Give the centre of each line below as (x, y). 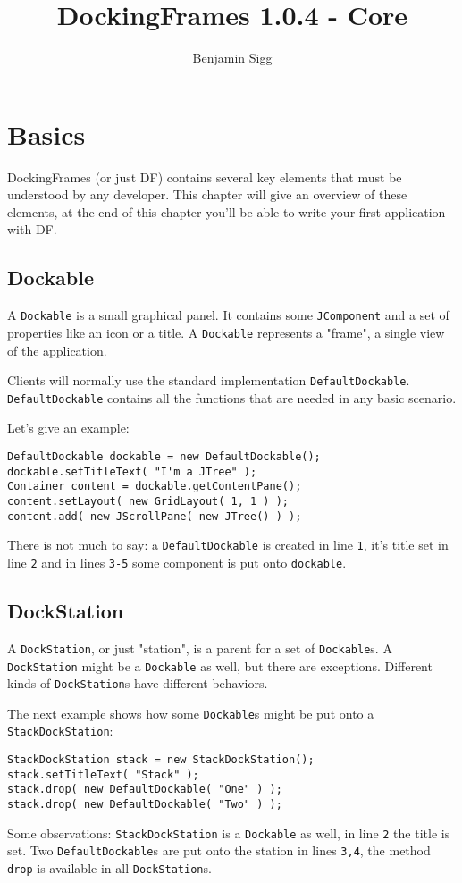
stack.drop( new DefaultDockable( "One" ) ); (145, 790)
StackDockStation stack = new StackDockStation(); (161, 760)
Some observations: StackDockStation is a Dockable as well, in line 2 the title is (229, 833)
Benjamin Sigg (232, 58)
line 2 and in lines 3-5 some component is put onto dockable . (177, 562)
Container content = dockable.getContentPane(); (155, 487)
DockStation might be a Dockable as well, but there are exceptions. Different (220, 665)
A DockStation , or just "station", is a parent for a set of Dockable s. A (200, 648)
